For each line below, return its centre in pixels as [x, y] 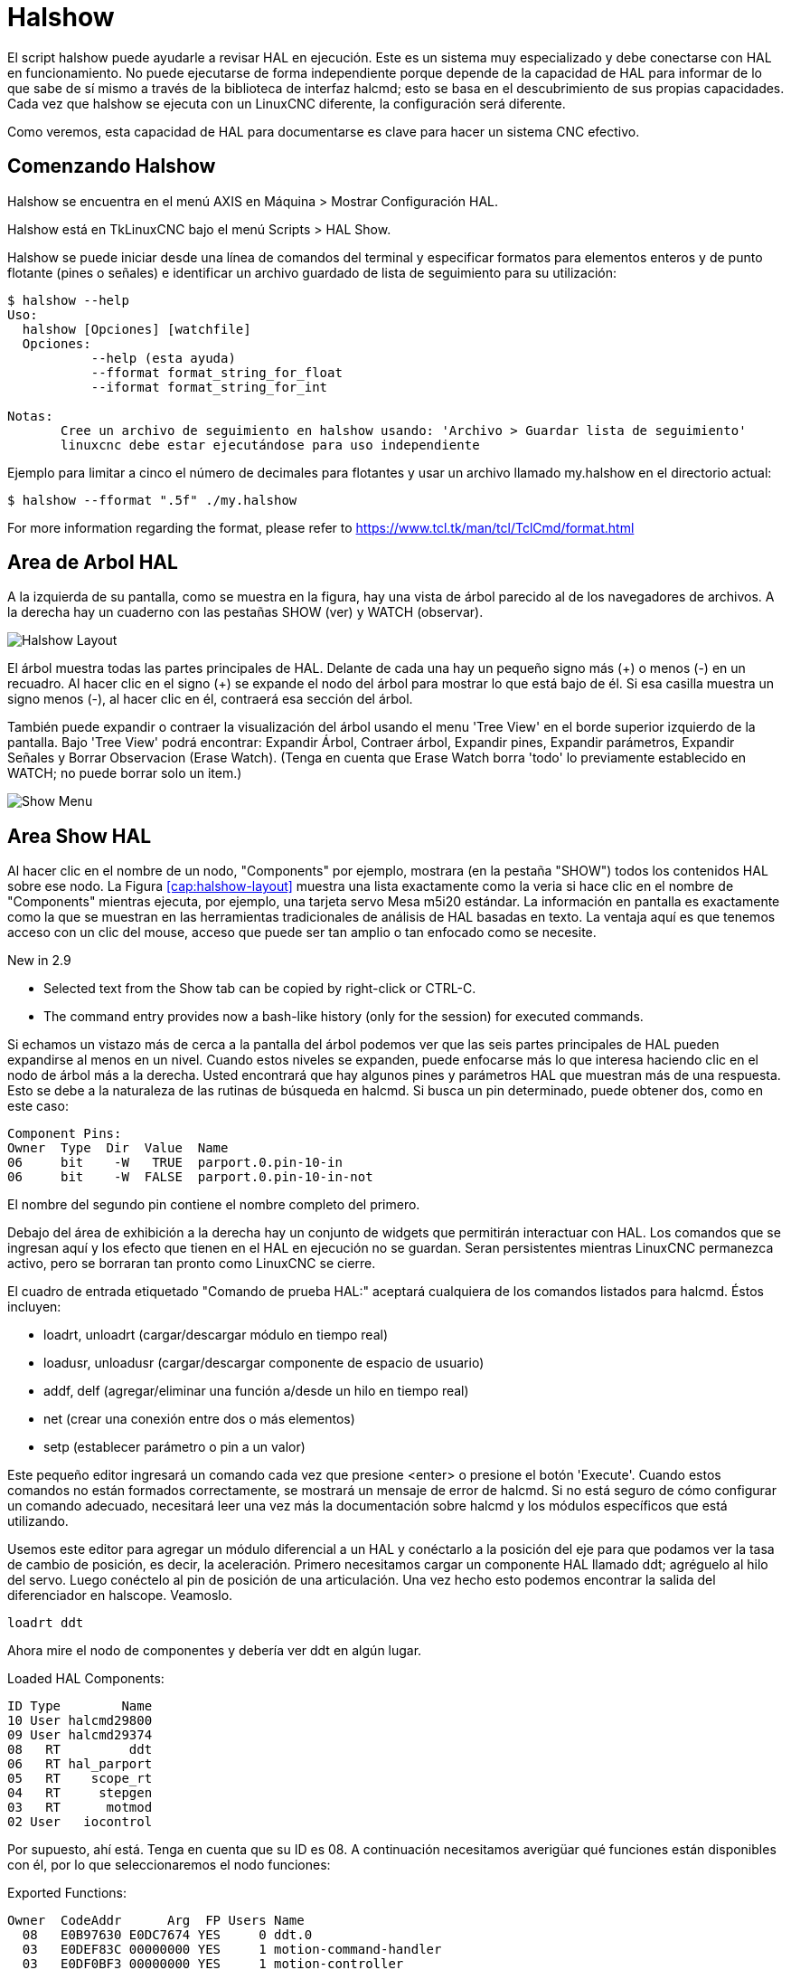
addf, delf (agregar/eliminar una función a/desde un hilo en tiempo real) [256, 1391]
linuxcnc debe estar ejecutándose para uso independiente [270, 445]
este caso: [38, 1106]
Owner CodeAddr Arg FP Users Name [156, 1921]
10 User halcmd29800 [80, 1721]
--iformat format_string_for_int [209, 387]
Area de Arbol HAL [93, 563]
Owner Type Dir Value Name [118, 1148]
